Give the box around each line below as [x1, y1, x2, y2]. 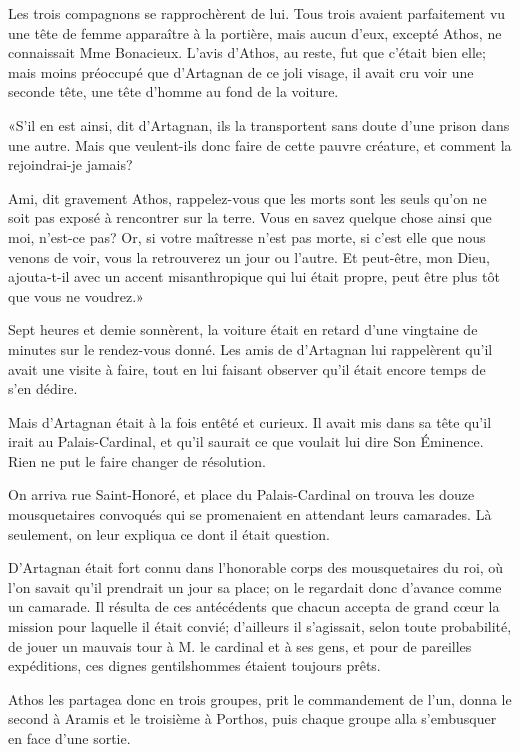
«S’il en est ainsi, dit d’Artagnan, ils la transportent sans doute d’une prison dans [8, 114, 510, 135]
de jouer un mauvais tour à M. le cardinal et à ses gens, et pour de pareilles [8, 635, 472, 656]
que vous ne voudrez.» [8, 285, 144, 306]
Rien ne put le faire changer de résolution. [8, 450, 266, 471]
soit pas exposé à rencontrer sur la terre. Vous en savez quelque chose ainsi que [8, 207, 492, 228]
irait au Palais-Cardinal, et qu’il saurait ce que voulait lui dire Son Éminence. [8, 431, 484, 452]
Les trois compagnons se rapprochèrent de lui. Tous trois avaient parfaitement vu [8, 3, 506, 23]
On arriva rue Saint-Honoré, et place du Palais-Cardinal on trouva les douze [8, 484, 475, 505]
